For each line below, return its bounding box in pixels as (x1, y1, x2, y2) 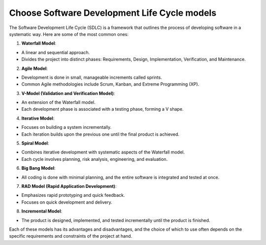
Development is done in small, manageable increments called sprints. (21, 74, 162, 80)
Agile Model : (21, 65, 48, 71)
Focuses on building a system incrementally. (21, 124, 112, 130)
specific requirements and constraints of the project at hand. (9, 233, 133, 239)
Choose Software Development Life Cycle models (9, 7, 217, 18)
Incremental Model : (21, 208, 63, 214)
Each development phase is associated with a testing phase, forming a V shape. (21, 106, 184, 112)
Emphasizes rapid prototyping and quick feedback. (21, 192, 125, 198)
